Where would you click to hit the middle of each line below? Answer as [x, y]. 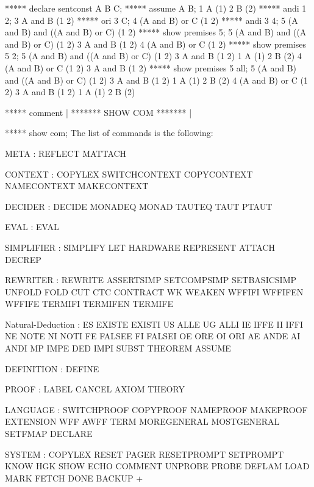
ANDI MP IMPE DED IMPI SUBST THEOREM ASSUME [118, 348]
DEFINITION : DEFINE [52, 368]
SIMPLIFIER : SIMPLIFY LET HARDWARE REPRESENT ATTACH [140, 247]
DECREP [23, 259]
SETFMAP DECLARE [49, 434]
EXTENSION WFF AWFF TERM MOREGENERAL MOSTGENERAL [142, 421]
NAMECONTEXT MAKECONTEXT [77, 186]
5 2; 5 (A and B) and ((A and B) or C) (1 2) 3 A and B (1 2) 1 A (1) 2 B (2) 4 [153, 56]
